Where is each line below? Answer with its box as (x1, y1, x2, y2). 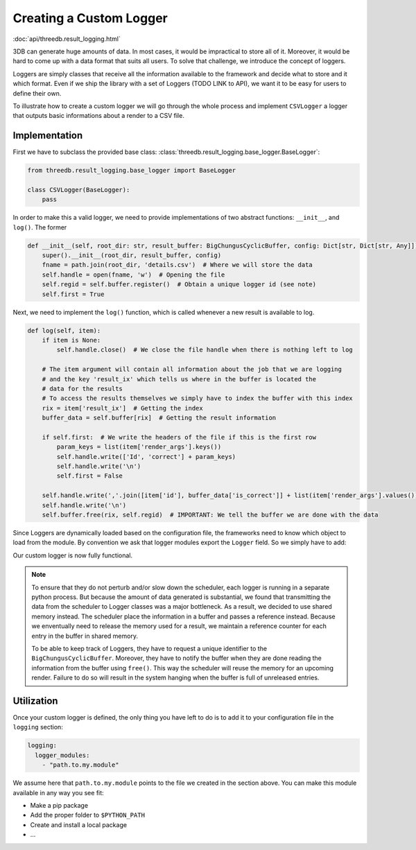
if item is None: (42, 336, 101, 345)
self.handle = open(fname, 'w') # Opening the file (42, 270, 225, 279)
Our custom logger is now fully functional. (12, 551, 133, 560)
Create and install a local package (30, 820, 128, 829)
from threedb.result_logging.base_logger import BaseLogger (27, 166, 236, 175)
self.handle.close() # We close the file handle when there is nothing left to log (56, 346, 353, 354)
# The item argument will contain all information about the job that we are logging (42, 365, 343, 374)
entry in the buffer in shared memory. (31, 632, 139, 640)
